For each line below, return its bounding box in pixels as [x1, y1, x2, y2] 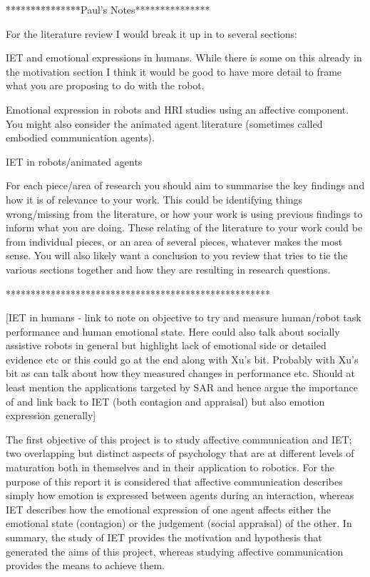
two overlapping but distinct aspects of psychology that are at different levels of [6, 446, 354, 461]
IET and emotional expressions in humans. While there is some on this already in [6, 50, 362, 65]
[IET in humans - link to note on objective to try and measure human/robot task [6, 310, 361, 325]
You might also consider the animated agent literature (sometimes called [6, 116, 323, 131]
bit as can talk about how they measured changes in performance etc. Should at [6, 366, 355, 381]
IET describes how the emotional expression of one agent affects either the [6, 501, 332, 516]
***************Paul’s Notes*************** [6, 2, 210, 16]
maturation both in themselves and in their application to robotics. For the [6, 460, 335, 475]
